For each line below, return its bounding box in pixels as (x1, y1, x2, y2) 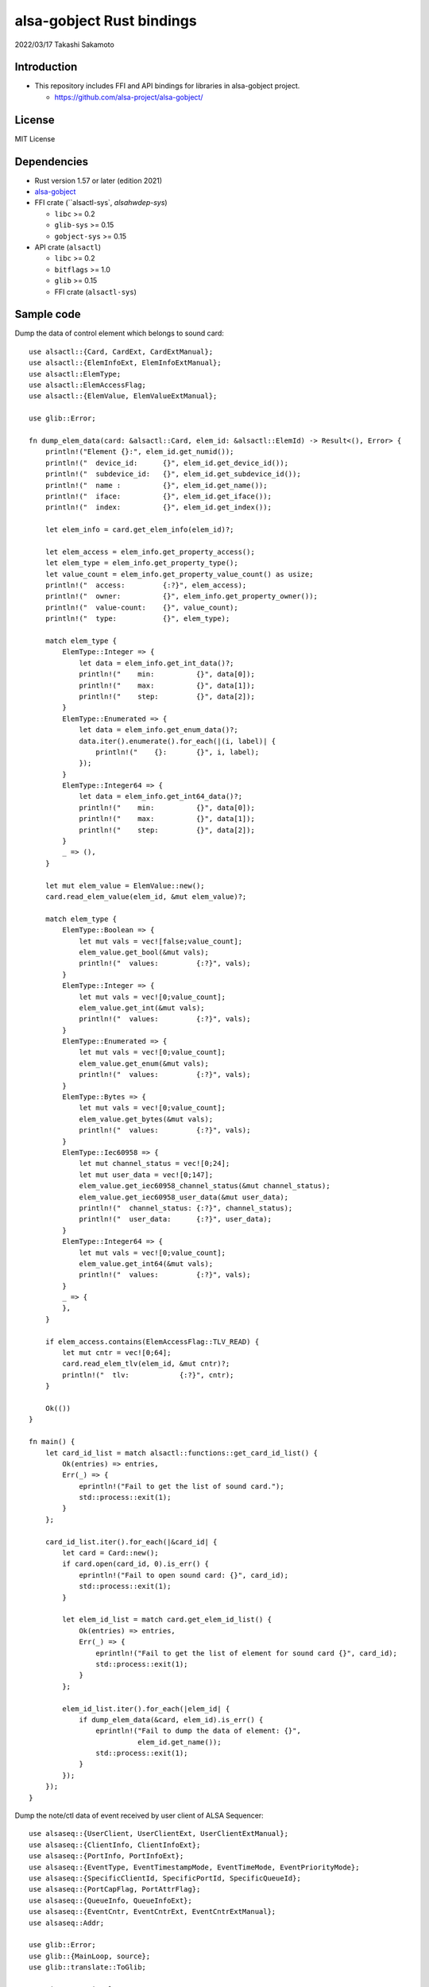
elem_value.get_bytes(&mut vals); (79, 1114, 214, 1124)
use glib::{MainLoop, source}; (29, 1951, 151, 1961)
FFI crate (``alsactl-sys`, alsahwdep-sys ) (34, 198, 168, 207)
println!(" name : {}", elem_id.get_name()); (44, 481, 268, 490)
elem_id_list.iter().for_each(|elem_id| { (62, 1704, 230, 1713)
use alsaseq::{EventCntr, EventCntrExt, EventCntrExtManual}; (29, 1908, 276, 1916)
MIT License (14, 134, 56, 143)
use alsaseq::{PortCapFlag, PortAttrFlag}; (29, 1884, 201, 1894)
